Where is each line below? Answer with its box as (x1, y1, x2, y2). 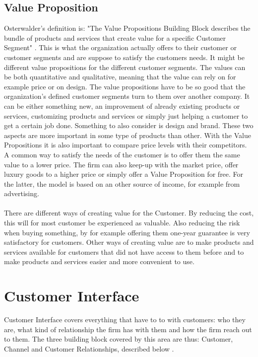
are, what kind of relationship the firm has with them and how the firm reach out (4, 324, 252, 334)
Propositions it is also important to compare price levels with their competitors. (4, 140, 247, 150)
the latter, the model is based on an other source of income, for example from (4, 178, 240, 189)
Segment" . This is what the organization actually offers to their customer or (4, 42, 237, 53)
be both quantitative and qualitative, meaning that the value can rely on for (4, 71, 236, 82)
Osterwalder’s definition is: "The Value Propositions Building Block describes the (4, 23, 251, 33)
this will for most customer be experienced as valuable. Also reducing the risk (4, 217, 240, 228)
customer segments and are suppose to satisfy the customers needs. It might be (4, 52, 245, 62)
